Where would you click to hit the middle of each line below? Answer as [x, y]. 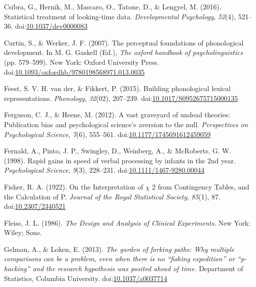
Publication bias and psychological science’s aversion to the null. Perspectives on [126, 124]
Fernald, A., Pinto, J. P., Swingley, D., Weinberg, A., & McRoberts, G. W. [118, 151]
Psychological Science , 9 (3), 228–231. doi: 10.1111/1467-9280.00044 [104, 170]
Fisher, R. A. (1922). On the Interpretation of [74, 186]
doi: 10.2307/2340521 [35, 206]
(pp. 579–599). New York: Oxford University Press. [81, 62]
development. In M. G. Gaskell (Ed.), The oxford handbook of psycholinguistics [124, 52]
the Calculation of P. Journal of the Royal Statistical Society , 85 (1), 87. [112, 196]
